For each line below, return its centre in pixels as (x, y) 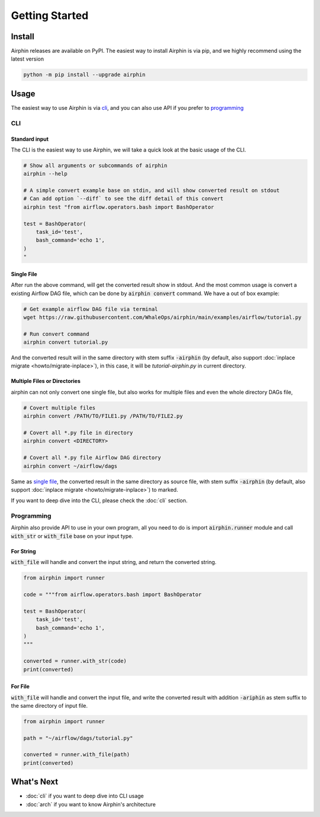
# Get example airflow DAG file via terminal (91, 309)
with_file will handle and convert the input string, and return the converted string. (114, 562)
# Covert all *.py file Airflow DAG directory (92, 458)
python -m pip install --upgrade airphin (84, 75)
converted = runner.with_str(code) (75, 661)
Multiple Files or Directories (46, 381)
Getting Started (50, 15)
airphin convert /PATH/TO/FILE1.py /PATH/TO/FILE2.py (103, 416)
